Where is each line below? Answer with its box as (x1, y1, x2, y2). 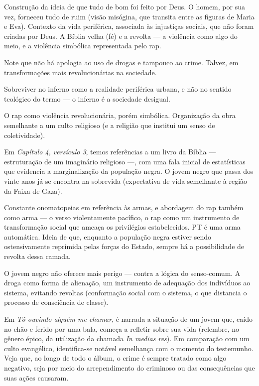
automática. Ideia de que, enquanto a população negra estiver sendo (4, 231, 211, 242)
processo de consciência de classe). (4, 297, 109, 307)
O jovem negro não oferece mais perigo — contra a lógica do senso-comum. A (4, 267, 241, 278)
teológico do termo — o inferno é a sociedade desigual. (4, 93, 170, 104)
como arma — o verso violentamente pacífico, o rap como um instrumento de (4, 212, 240, 222)
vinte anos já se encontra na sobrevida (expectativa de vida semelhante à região (4, 175, 248, 186)
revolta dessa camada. (4, 251, 71, 261)
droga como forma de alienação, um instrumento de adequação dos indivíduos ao (4, 277, 251, 288)
